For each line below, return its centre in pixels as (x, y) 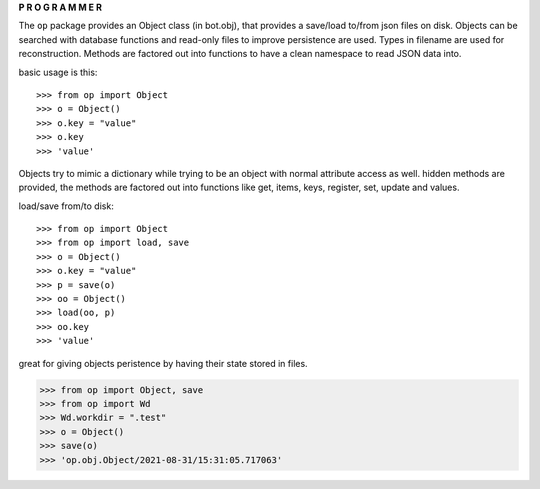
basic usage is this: (58, 72)
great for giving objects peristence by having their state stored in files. (163, 363)
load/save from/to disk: (66, 206)
